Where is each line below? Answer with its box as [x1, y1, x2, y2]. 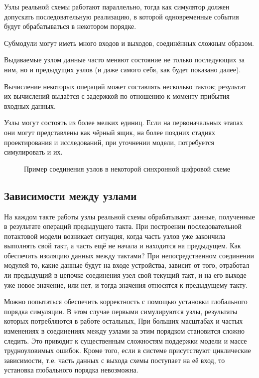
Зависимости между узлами [4, 188, 137, 203]
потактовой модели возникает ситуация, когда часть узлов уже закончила [4, 230, 226, 241]
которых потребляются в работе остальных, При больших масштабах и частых [4, 316, 243, 326]
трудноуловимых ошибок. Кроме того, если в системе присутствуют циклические [4, 345, 251, 356]
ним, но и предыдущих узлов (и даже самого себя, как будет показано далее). [4, 64, 241, 74]
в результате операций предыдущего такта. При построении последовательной [4, 221, 242, 231]
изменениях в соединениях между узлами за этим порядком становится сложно [4, 326, 245, 336]
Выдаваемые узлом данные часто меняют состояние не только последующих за [4, 54, 245, 65]
